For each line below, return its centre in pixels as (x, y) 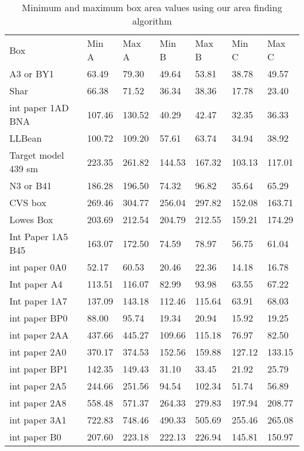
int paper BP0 (39, 318)
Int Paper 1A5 (39, 236)
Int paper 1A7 (38, 301)
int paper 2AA (39, 335)
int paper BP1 (39, 369)
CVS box (28, 202)
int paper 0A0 (38, 267)
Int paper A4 (36, 284)
